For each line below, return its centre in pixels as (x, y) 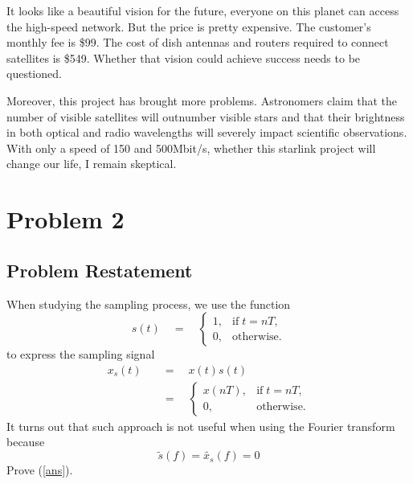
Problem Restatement (100, 270)
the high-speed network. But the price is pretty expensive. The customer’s (189, 26)
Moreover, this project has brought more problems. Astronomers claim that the (202, 100)
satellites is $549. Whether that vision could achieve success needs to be (184, 57)
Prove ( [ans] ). (40, 470)
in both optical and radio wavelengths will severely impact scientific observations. (207, 132)
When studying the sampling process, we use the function (149, 304)
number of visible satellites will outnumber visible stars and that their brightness (206, 116)
